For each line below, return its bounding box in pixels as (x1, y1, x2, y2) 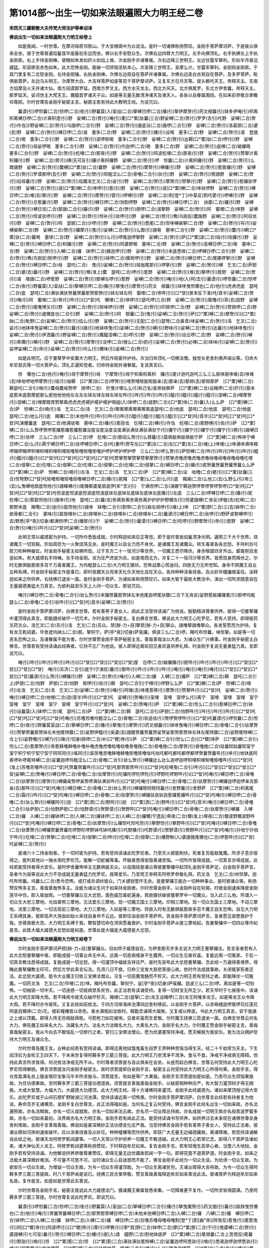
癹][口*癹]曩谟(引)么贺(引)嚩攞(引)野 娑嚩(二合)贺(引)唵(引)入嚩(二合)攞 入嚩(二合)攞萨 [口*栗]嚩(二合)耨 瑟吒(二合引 (9, 673, 257, 679)
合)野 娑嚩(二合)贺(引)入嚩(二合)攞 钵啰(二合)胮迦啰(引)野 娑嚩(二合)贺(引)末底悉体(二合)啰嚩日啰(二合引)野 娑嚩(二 (9, 248, 255, 254)
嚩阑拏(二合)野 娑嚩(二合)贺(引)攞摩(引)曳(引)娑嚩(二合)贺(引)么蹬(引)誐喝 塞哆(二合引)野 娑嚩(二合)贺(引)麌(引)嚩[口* (9, 227, 257, 233)
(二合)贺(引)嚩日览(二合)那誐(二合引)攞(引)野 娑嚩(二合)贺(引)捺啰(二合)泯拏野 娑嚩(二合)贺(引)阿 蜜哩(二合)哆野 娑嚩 (9, 206, 259, 212)
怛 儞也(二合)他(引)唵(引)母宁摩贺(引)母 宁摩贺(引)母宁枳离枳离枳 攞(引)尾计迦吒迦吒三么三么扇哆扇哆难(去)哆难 (17, 371, 254, 377)
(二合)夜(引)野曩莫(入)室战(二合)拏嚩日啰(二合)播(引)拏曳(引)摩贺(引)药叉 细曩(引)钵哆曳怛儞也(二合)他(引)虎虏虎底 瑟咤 (9, 283, 259, 289)
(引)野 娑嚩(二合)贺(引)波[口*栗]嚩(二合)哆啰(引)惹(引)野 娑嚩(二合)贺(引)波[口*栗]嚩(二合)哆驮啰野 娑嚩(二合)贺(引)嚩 (9, 185, 256, 191)
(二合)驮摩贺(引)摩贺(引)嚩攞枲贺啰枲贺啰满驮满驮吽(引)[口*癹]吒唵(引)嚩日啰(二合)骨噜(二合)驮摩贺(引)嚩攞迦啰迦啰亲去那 (9, 778, 259, 784)
